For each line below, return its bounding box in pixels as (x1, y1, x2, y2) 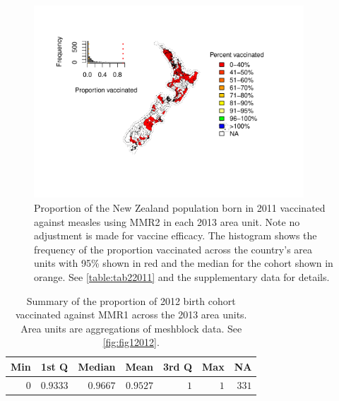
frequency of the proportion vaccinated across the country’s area (34, 241, 313, 256)
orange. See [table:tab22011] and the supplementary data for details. (34, 269, 330, 284)
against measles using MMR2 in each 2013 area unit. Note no (34, 214, 300, 229)
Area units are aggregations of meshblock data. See (20, 321, 242, 335)
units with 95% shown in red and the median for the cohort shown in (34, 256, 333, 270)
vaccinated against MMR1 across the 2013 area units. (15, 307, 247, 322)
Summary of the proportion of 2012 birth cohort (26, 293, 236, 308)
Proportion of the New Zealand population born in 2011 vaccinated (34, 200, 326, 215)
